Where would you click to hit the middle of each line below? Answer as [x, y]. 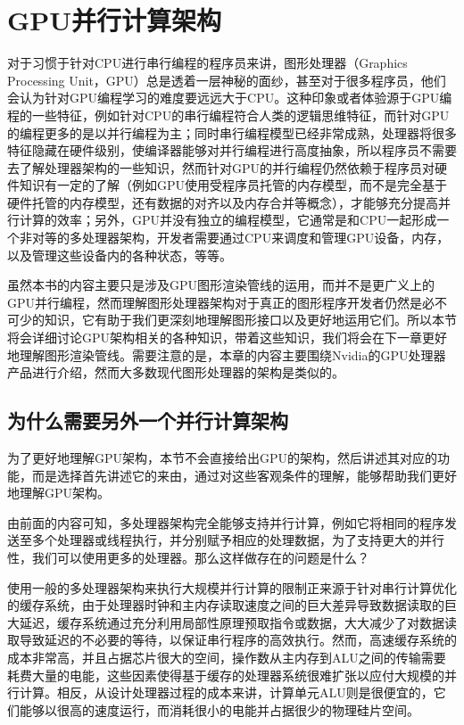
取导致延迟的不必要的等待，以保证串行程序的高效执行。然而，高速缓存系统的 [232, 640]
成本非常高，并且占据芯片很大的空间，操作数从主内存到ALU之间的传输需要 [227, 657]
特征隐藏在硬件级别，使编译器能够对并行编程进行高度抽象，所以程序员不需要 [232, 150]
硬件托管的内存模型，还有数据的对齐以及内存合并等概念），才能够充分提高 [223, 202]
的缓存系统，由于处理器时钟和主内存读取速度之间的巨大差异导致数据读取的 [226, 605]
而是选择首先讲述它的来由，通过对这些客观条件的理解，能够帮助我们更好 [244, 475]
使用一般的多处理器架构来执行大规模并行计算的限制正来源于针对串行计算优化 [232, 587]
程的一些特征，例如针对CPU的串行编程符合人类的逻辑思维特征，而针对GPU [228, 115]
